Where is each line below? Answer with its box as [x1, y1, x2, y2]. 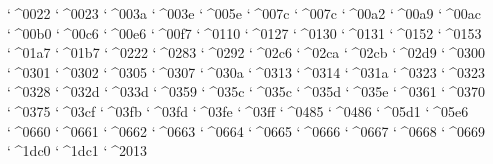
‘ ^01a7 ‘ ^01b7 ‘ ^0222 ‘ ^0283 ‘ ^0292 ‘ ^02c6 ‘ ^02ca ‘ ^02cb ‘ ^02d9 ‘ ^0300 [7, 42, 485, 63]
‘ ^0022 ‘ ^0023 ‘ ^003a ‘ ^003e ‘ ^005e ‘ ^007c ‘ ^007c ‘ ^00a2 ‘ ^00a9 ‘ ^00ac [7, 3, 481, 23]
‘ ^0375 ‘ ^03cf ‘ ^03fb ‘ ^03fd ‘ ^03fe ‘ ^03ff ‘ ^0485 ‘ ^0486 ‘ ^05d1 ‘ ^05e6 [7, 100, 469, 121]
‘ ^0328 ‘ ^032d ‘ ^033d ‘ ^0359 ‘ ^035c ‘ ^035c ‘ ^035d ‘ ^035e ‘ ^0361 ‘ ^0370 [7, 81, 485, 102]
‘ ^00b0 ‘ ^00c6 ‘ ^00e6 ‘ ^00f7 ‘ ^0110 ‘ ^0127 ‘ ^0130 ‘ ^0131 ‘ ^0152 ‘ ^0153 [7, 22, 482, 43]
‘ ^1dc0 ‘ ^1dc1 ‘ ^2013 [7, 140, 148, 161]
